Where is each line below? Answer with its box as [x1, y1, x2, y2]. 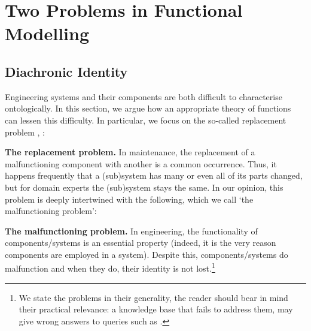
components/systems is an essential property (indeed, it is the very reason [5, 236, 276, 249]
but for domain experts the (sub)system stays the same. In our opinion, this [5, 180, 283, 193]
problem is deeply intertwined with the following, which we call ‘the [5, 192, 254, 205]
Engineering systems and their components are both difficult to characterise [5, 90, 282, 103]
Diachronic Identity [5, 62, 128, 80]
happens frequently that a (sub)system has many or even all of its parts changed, [5, 169, 303, 182]
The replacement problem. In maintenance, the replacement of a [5, 146, 255, 158]
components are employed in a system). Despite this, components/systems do [5, 248, 288, 260]
